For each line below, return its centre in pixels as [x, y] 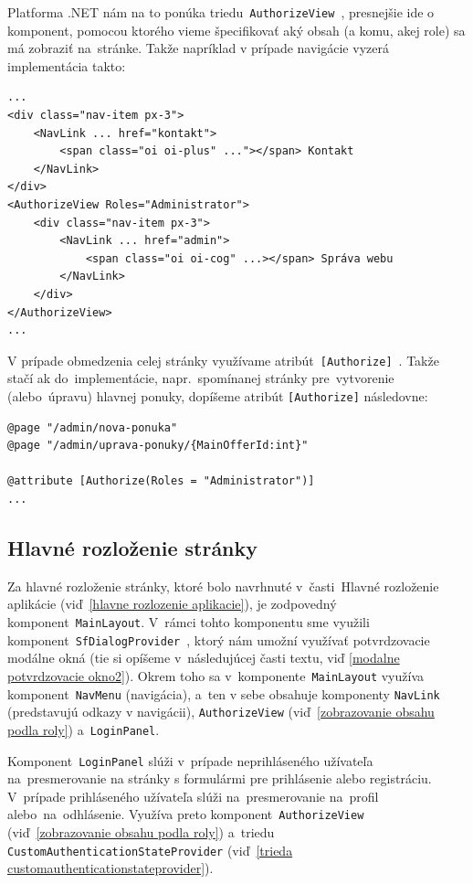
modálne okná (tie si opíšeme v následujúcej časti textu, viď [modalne [204, 658]
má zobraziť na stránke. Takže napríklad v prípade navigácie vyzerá [198, 48]
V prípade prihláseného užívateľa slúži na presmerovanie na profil [193, 796]
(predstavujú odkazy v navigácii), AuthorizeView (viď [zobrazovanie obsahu [221, 712]
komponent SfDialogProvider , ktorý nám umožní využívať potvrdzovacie [219, 639]
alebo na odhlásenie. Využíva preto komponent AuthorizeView [186, 814]
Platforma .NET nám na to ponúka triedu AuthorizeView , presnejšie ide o [221, 12]
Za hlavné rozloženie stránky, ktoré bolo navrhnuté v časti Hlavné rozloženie [223, 586]
